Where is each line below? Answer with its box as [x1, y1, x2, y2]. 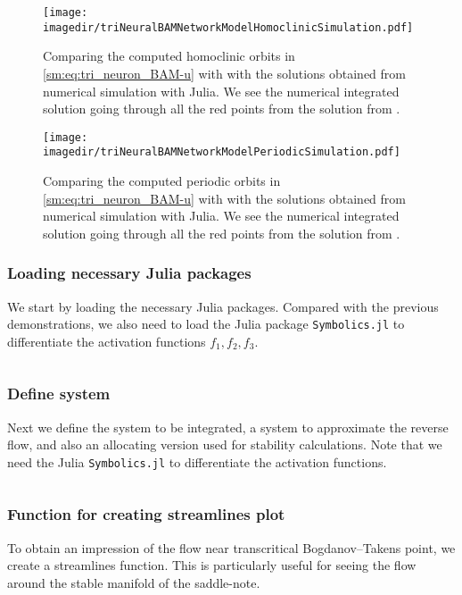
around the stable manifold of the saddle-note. [7, 573, 260, 591]
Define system [7, 382, 111, 405]
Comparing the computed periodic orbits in [43, 172, 281, 189]
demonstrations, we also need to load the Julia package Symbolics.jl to [7, 314, 405, 333]
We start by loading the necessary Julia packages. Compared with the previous [7, 297, 439, 315]
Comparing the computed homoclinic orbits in [43, 46, 295, 65]
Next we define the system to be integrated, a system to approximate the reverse [7, 417, 449, 436]
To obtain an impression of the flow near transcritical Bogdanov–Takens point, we [7, 538, 456, 557]
